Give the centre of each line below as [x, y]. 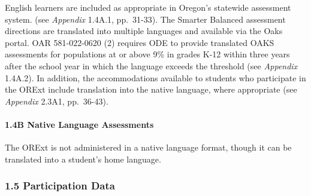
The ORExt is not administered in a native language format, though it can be [148, 147]
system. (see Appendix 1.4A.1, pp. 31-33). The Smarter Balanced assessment [145, 19]
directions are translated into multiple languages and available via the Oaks [144, 31]
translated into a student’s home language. [83, 159]
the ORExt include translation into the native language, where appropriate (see [151, 89]
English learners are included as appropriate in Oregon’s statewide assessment [148, 7]
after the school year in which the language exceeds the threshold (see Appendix [151, 65]
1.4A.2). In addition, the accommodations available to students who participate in [155, 77]
